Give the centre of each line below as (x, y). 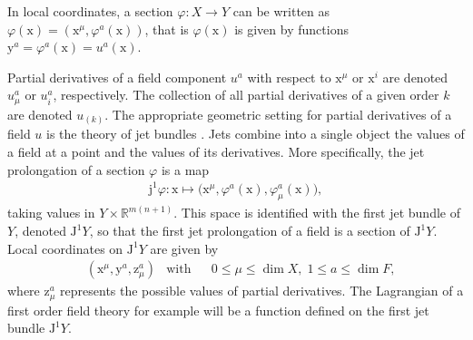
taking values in (51, 213)
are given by (184, 248)
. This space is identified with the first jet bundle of (317, 213)
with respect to (289, 77)
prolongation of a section (76, 169)
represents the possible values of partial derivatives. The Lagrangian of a (262, 291)
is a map (185, 169)
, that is (167, 29)
